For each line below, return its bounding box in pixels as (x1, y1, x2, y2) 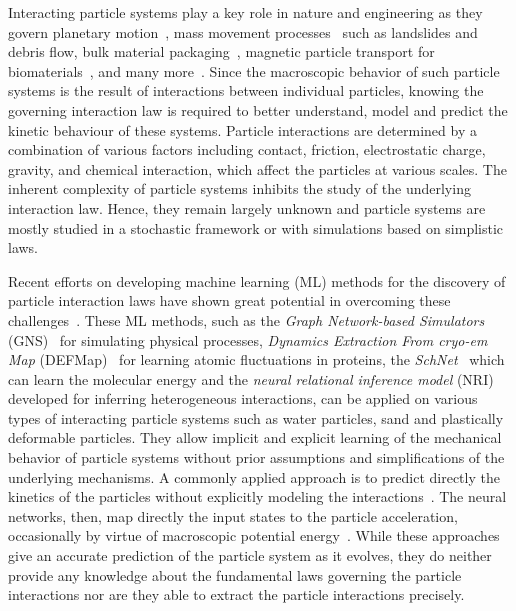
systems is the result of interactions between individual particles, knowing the (8, 80, 484, 101)
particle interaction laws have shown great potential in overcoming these (8, 290, 451, 311)
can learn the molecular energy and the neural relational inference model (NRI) (8, 368, 494, 389)
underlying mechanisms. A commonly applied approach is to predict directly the (8, 466, 500, 487)
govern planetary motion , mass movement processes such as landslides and (8, 21, 478, 42)
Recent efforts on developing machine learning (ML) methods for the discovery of (8, 270, 506, 291)
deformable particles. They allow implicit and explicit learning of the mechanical (8, 427, 502, 448)
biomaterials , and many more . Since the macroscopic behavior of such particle (8, 60, 500, 81)
